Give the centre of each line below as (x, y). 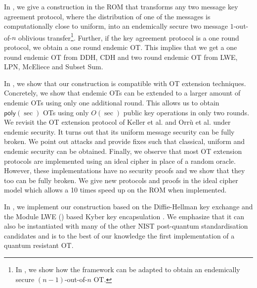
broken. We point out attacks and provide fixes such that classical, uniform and (125, 141)
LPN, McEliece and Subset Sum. (54, 67)
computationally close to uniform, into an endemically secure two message (116, 26)
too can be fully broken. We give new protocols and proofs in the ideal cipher (121, 180)
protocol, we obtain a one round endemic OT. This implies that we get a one (121, 47)
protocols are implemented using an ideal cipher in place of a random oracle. (120, 161)
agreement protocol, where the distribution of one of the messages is (107, 16)
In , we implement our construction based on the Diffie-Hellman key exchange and (128, 206)
